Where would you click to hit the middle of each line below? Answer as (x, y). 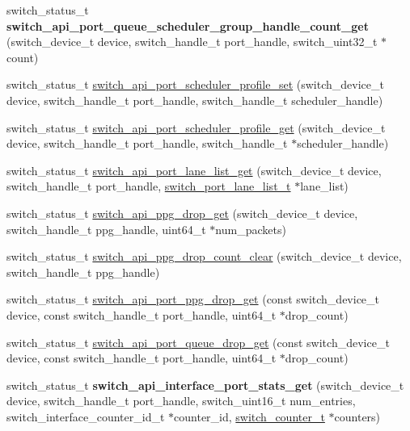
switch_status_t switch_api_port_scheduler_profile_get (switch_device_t (196, 127)
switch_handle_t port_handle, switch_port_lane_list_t (149, 186)
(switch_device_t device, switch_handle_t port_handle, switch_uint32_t (192, 42)
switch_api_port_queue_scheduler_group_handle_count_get (188, 25)
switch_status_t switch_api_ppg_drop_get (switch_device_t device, (182, 213)
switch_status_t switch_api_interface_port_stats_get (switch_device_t (205, 385)
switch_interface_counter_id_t (86, 416)
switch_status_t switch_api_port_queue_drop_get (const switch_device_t (198, 342)
